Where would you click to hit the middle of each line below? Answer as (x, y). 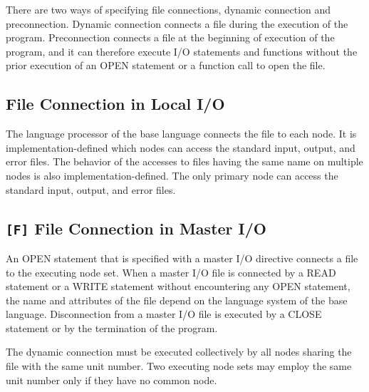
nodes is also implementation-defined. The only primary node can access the (172, 175)
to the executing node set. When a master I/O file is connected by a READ (171, 272)
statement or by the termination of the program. (112, 327)
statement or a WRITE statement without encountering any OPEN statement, (178, 286)
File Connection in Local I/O (115, 104)
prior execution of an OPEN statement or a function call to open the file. (166, 65)
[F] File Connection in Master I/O (136, 228)
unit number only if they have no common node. (111, 380)
